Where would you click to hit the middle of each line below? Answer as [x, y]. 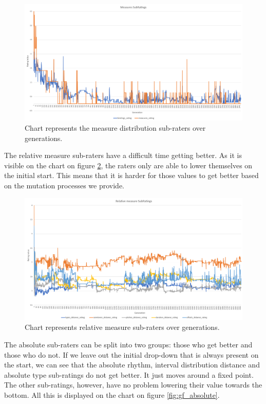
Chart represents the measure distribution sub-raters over [115, 128]
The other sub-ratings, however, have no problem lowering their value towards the [133, 385]
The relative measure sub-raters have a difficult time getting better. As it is [123, 155]
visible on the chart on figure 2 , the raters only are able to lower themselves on [128, 165]
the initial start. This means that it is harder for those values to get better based [131, 175]
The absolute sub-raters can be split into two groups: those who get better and [128, 345]
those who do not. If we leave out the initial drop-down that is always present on [131, 354]
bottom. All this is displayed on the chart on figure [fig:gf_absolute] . [112, 395]
